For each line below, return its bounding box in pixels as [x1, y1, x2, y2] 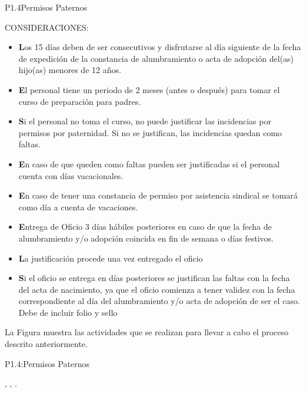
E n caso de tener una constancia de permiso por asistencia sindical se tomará [18, 189, 298, 202]
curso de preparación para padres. [18, 95, 141, 107]
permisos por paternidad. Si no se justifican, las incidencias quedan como [18, 126, 282, 138]
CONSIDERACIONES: [5, 21, 89, 33]
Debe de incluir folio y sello [18, 306, 118, 318]
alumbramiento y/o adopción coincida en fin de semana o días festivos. [18, 232, 274, 244]
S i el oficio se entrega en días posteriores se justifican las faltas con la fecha [18, 272, 290, 284]
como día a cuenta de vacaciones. [18, 200, 138, 213]
